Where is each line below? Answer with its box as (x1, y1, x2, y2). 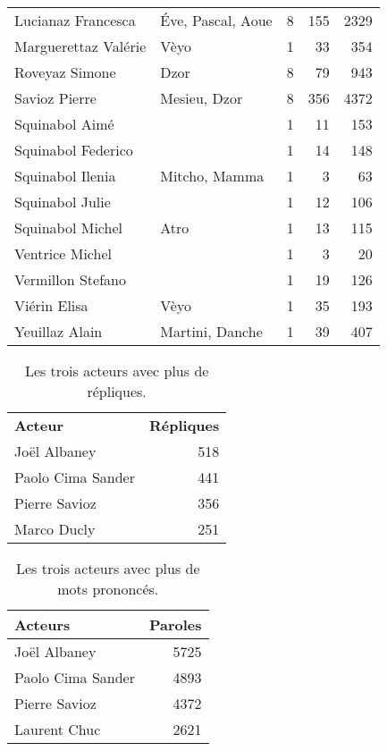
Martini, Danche (160, 321, 263, 342)
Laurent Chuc (14, 719, 101, 739)
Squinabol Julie (14, 191, 111, 212)
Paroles (148, 614, 202, 635)
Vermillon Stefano (14, 269, 126, 290)
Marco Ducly (14, 519, 96, 539)
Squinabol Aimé (14, 114, 114, 134)
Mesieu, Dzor (160, 88, 243, 108)
